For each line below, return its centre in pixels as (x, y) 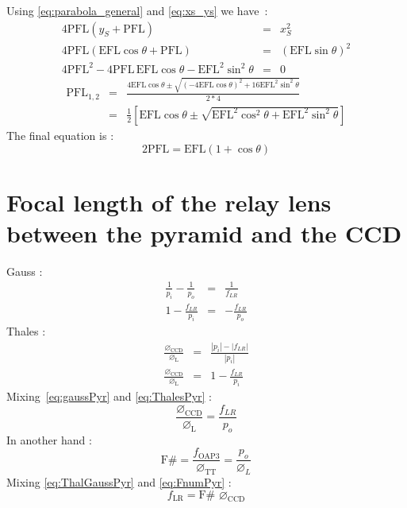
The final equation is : (60, 135)
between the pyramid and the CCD (204, 233)
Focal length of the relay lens (169, 202)
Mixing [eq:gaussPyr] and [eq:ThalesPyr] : (109, 396)
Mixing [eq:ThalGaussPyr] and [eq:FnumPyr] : (119, 481)
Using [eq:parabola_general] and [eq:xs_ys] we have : (137, 10)
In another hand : (49, 439)
